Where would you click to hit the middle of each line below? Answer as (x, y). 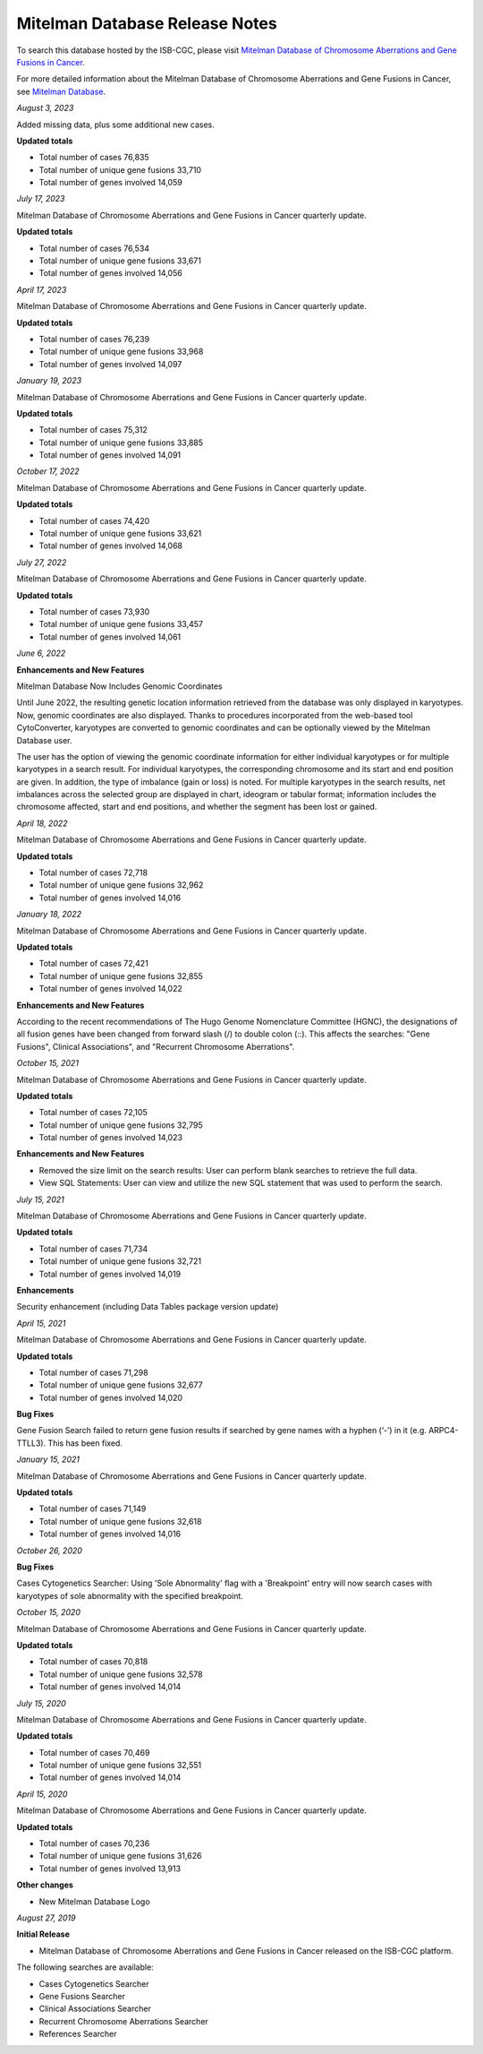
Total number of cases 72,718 (93, 872)
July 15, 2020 (41, 1703)
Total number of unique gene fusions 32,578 (121, 1674)
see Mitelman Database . (61, 91)
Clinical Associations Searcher (95, 2009)
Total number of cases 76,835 (94, 158)
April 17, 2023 (42, 289)
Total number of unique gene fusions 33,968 (121, 352)
